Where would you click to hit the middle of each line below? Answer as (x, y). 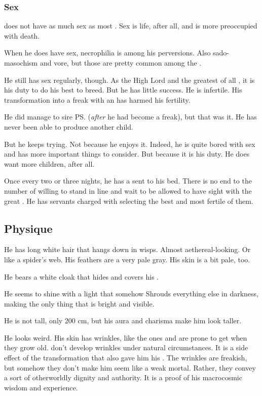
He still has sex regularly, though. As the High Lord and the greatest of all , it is (129, 80)
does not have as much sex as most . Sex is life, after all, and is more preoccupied (131, 26)
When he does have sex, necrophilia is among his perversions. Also (107, 53)
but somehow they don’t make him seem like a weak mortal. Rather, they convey (130, 367)
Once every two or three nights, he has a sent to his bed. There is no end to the (128, 181)
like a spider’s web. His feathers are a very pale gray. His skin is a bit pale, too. (127, 259)
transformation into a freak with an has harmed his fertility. (97, 99)
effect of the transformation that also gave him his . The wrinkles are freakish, (126, 358)
